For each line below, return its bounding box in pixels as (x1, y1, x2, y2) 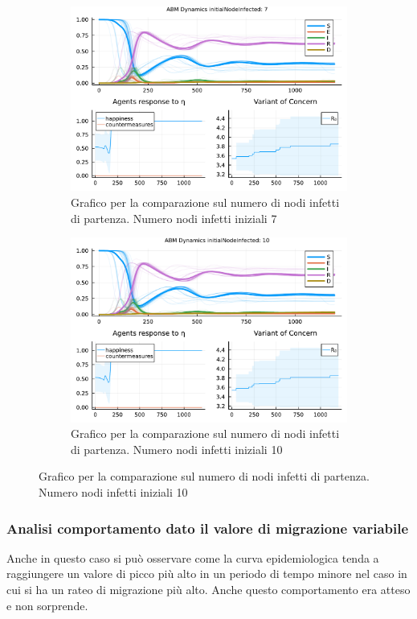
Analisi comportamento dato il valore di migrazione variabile (6, 518, 409, 538)
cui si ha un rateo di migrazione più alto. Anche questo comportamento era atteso (6, 581, 411, 598)
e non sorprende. (6, 596, 88, 613)
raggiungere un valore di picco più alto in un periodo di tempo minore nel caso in (6, 565, 407, 582)
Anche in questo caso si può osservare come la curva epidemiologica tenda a (6, 549, 379, 566)
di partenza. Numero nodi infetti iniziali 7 (71, 209, 277, 226)
